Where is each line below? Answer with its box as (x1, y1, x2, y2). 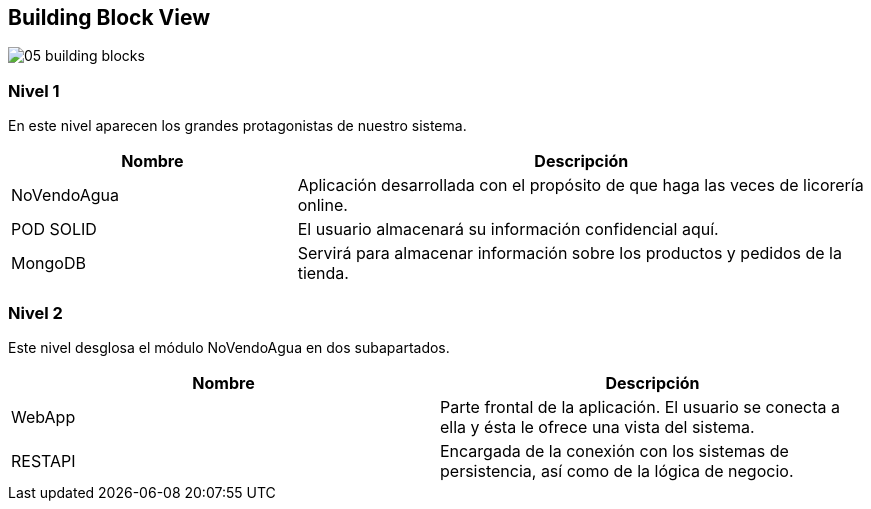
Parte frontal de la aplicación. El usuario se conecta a (440, 396, 840, 417)
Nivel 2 (8, 302, 63, 323)
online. (297, 195, 348, 216)
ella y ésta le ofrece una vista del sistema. (440, 416, 755, 437)
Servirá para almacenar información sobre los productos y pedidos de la (297, 243, 842, 264)
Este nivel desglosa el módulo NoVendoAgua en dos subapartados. (8, 338, 450, 356)
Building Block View (8, 5, 211, 30)
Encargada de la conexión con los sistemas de (440, 440, 789, 461)
